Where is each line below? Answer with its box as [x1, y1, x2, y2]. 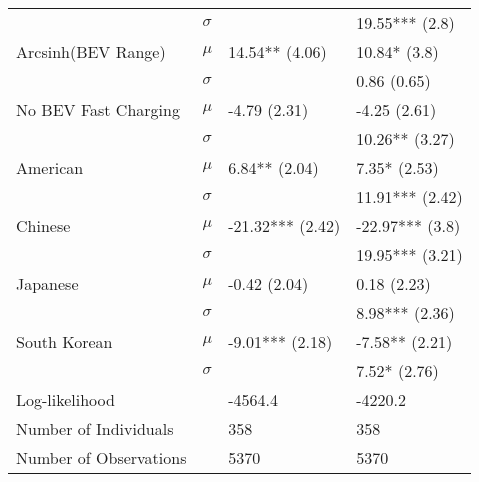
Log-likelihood [16, 388, 115, 411]
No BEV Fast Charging [16, 98, 180, 121]
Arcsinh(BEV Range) [16, 40, 166, 63]
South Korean [16, 330, 113, 353]
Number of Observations [16, 446, 187, 469]
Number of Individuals [16, 417, 174, 440]
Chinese [16, 214, 71, 237]
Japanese [16, 272, 79, 295]
